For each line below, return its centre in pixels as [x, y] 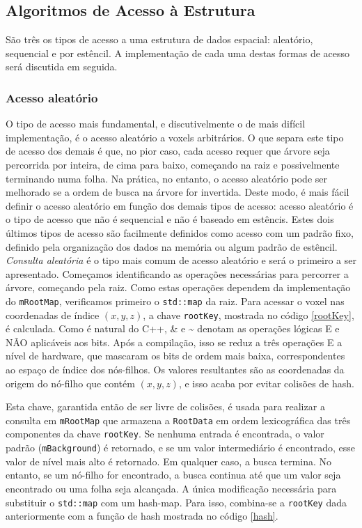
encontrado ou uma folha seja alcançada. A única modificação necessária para [171, 488]
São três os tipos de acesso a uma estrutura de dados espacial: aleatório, [159, 39]
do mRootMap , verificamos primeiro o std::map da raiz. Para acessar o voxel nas [175, 301]
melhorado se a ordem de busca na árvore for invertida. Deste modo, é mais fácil [178, 192]
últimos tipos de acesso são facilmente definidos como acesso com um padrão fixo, [180, 232]
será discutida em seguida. [62, 67]
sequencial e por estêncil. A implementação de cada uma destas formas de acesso [178, 53]
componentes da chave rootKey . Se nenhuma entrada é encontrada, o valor [165, 434]
